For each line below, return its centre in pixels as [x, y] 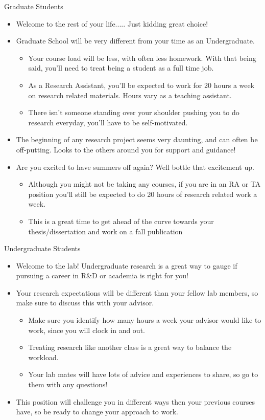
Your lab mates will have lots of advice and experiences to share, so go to [143, 374]
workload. [43, 357]
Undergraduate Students [42, 248]
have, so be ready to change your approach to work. [97, 412]
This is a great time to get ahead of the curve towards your [121, 221]
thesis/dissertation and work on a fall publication [105, 231]
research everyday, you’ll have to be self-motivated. [108, 122]
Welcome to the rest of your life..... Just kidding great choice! [112, 23]
